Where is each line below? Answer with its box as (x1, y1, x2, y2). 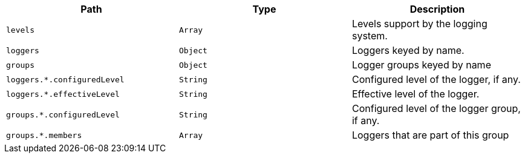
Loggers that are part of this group (351, 129, 509, 141)
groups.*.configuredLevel (6, 110, 120, 119)
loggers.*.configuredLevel (6, 74, 125, 84)
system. (351, 30, 388, 42)
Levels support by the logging (351, 18, 487, 30)
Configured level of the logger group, (351, 102, 521, 114)
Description (409, 3, 465, 15)
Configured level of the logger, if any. (351, 73, 521, 85)
